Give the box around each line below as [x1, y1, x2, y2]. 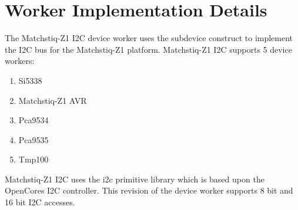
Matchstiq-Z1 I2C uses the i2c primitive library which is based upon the [5, 172, 264, 185]
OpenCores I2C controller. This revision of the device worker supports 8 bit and [5, 184, 293, 197]
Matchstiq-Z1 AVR [18, 94, 87, 106]
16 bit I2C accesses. [5, 196, 75, 208]
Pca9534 [18, 114, 49, 126]
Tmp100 [18, 153, 49, 165]
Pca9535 [18, 133, 49, 145]
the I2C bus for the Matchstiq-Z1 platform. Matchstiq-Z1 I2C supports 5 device [5, 43, 292, 55]
